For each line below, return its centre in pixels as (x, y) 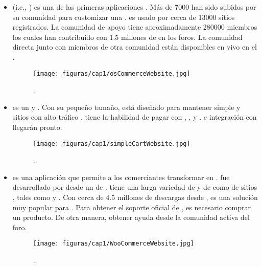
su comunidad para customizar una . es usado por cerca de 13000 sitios (124, 17)
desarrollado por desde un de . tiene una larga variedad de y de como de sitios (135, 187)
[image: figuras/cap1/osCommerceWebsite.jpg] (112, 73)
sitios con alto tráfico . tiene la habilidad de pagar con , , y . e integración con (135, 117)
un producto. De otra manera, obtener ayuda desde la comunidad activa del (131, 217)
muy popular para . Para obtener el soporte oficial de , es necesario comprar (132, 207)
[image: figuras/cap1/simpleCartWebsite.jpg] (112, 143)
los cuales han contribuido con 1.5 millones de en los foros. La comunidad (127, 37)
